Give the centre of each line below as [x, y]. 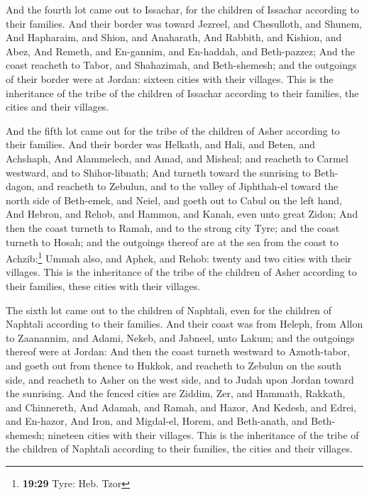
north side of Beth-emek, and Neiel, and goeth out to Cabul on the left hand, [174, 200]
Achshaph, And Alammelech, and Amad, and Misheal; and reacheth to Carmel [177, 158]
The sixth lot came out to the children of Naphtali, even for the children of [169, 310]
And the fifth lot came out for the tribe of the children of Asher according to [173, 130]
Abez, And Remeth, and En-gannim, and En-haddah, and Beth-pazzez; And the [180, 51]
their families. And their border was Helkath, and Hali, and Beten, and [161, 144]
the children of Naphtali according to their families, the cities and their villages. [179, 449]
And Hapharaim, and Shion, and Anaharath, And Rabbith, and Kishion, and [174, 37]
